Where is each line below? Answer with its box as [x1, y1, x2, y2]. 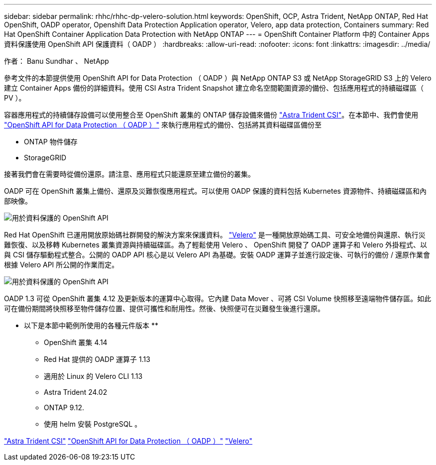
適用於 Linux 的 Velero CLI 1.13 [44, 372, 143, 380]
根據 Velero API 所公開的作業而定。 [4, 260, 119, 269]
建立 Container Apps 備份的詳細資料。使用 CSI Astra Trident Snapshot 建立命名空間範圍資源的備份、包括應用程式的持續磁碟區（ [4, 84, 424, 92]
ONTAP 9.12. [44, 403, 85, 412]
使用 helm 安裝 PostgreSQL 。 [44, 420, 142, 428]
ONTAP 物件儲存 [24, 137, 78, 146]
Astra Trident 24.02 [44, 388, 108, 396]
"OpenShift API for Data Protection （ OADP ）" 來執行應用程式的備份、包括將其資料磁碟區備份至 [4, 120, 322, 129]
